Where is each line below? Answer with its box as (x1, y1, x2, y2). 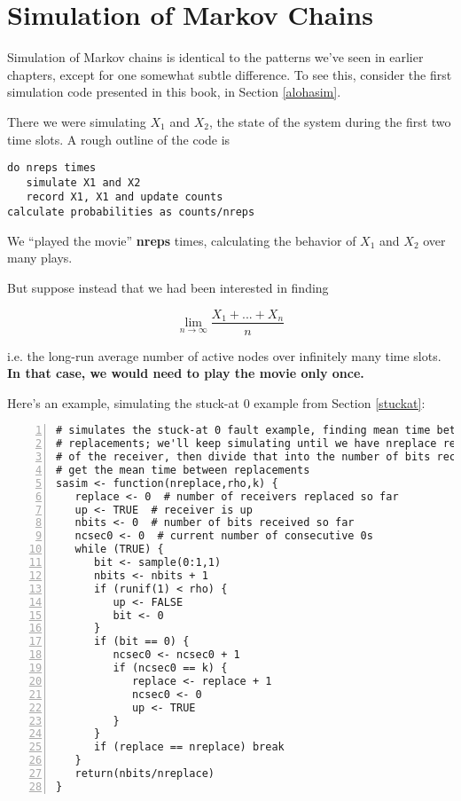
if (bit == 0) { (93, 635, 190, 648)
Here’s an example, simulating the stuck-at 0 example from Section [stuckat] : (7, 393, 426, 412)
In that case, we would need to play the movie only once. (7, 364, 364, 382)
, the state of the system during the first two (208, 112, 451, 130)
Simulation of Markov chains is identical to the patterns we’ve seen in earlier (7, 48, 424, 67)
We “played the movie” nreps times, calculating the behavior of (7, 231, 356, 249)
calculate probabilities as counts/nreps (7, 206, 255, 219)
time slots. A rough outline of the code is (7, 130, 230, 148)
